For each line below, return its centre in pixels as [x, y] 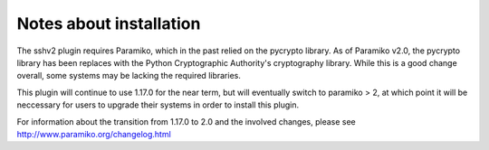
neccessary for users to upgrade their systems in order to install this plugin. [158, 105]
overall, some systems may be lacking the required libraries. [129, 76]
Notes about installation [109, 23]
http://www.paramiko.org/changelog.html [94, 134]
